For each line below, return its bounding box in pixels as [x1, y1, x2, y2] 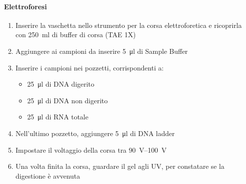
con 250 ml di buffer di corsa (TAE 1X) [15, 29, 136, 40]
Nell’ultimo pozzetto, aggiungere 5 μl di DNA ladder [15, 128, 175, 138]
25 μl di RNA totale [27, 112, 88, 122]
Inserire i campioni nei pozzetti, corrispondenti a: [15, 62, 164, 72]
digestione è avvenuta [15, 170, 80, 181]
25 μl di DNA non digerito [27, 95, 108, 105]
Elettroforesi [4, 1, 47, 11]
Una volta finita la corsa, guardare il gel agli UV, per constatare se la [15, 161, 224, 171]
